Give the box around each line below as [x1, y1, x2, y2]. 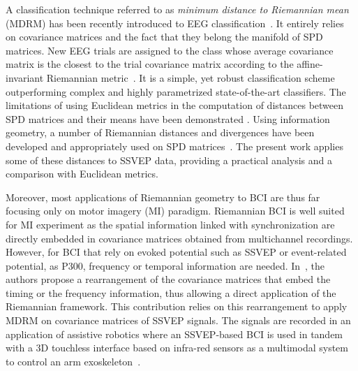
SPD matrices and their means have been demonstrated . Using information [6, 111, 330, 126]
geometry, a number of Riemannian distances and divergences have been [6, 125, 315, 140]
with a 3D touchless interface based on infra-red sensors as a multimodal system [6, 340, 348, 355]
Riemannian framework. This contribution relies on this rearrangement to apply [6, 299, 348, 314]
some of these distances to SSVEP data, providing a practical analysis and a [6, 152, 332, 167]
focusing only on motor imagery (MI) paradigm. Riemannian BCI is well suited [6, 203, 345, 218]
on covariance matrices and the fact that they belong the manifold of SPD [6, 29, 323, 44]
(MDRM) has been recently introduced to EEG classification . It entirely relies [6, 15, 344, 30]
